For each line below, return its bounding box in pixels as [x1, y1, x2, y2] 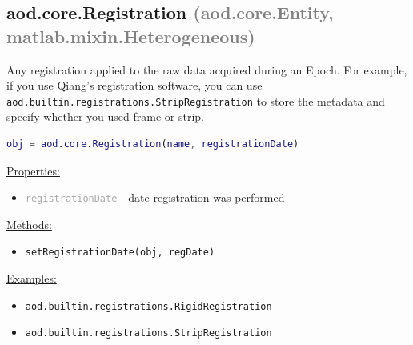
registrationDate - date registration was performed [25, 189, 285, 206]
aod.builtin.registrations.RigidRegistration [25, 300, 272, 312]
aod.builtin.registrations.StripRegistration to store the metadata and [6, 92, 385, 109]
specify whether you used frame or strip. [6, 108, 204, 125]
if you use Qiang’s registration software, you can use [6, 77, 263, 94]
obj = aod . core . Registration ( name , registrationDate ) [6, 138, 299, 150]
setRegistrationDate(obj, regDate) [25, 247, 215, 259]
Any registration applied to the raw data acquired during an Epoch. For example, [6, 61, 407, 78]
